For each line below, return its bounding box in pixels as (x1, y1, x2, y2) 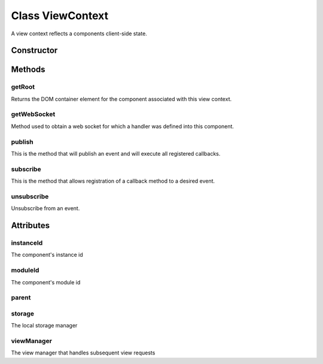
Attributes (11, 220, 50, 230)
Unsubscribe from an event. (11, 205, 80, 212)
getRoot (11, 83, 35, 91)
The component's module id (11, 278, 81, 286)
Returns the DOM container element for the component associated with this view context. (11, 95, 232, 102)
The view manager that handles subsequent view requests (11, 349, 156, 356)
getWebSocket (11, 110, 56, 119)
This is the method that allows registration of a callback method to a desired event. (11, 177, 215, 185)
